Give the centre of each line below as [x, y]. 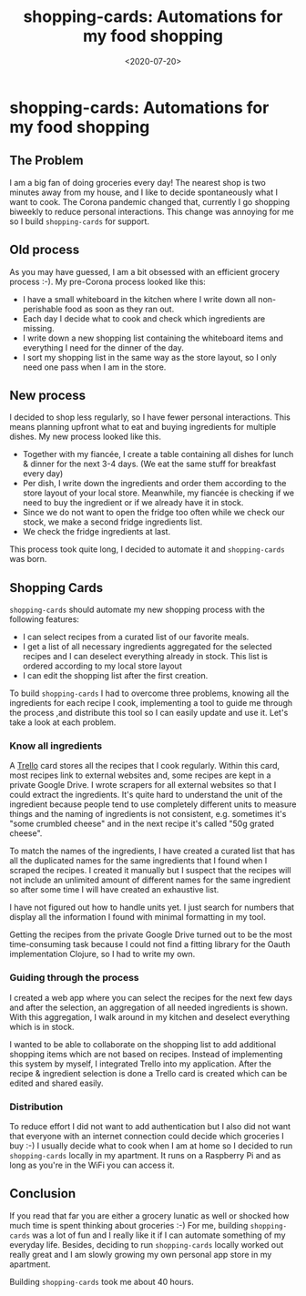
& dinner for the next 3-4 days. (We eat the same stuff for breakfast [149, 464]
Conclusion [43, 1194]
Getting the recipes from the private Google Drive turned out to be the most [151, 934]
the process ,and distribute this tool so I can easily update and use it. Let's [149, 713]
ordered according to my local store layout [102, 666]
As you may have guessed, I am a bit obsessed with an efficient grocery [145, 271]
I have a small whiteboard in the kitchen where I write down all [139, 299]
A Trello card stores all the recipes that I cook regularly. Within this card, [145, 766]
